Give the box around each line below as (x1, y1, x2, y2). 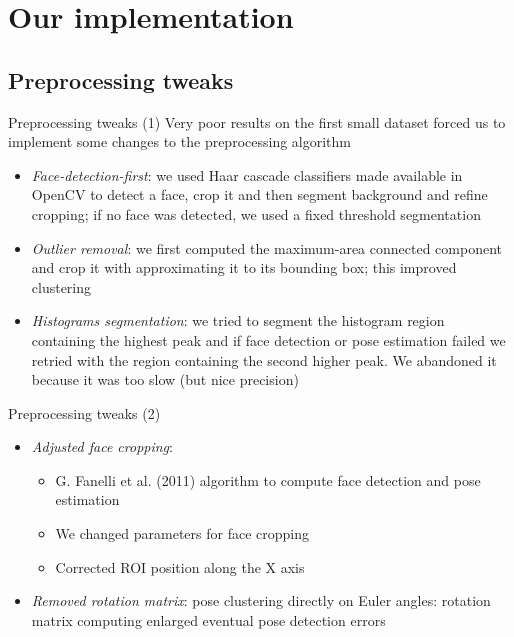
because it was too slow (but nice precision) (31, 369, 299, 390)
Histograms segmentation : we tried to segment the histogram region (31, 310, 445, 331)
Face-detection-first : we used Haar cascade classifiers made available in (31, 164, 463, 185)
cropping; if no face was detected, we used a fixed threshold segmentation (31, 203, 481, 224)
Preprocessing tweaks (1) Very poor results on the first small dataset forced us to (8, 111, 506, 132)
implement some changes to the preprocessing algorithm (8, 131, 351, 152)
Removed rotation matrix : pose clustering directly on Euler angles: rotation (31, 590, 491, 611)
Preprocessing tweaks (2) (8, 402, 161, 423)
